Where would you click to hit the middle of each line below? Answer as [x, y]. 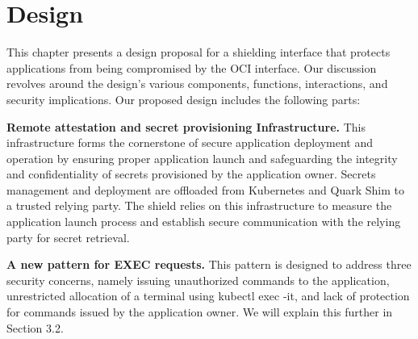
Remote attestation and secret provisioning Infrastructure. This [186, 126]
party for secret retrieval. [68, 237]
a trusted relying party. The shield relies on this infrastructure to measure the [199, 205]
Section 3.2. [35, 327]
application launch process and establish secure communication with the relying [204, 222]
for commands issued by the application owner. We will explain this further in [200, 312]
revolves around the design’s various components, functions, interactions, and [197, 84]
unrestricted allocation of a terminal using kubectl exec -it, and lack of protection [208, 296]
